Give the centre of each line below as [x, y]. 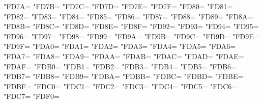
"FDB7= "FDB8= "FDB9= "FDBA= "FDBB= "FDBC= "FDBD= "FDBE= [124, 76]
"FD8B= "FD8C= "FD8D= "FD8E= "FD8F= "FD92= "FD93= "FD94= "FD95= [131, 26]
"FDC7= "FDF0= [32, 96]
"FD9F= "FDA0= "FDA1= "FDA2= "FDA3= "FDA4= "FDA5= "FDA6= [120, 46]
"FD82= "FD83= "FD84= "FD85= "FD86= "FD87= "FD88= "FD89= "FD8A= [128, 16]
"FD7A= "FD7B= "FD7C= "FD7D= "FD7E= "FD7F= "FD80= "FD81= [118, 6]
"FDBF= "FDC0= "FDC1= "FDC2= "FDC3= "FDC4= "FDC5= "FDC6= [121, 86]
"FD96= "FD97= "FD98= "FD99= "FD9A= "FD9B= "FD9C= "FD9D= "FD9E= [131, 36]
